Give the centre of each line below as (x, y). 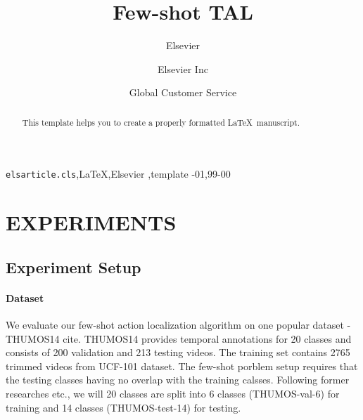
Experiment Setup (74, 267)
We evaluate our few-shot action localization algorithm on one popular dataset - (178, 324)
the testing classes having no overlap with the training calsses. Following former (178, 380)
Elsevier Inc (183, 68)
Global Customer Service (183, 92)
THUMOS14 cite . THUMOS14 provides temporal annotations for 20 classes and (179, 338)
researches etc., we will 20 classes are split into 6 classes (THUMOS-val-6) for (173, 393)
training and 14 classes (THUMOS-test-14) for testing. (123, 407)
